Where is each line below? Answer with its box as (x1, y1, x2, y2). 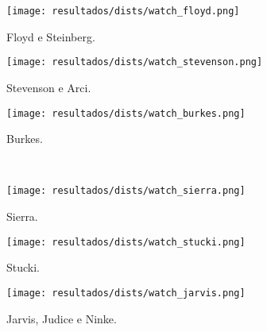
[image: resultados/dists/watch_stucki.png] (6, 236, 246, 248)
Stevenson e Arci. (6, 79, 91, 95)
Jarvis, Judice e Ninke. (6, 310, 117, 326)
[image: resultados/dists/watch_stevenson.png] (6, 56, 263, 68)
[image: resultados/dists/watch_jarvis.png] (6, 287, 246, 299)
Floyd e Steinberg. (6, 28, 95, 44)
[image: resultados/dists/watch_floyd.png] (6, 6, 240, 17)
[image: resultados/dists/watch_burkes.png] (6, 107, 246, 119)
